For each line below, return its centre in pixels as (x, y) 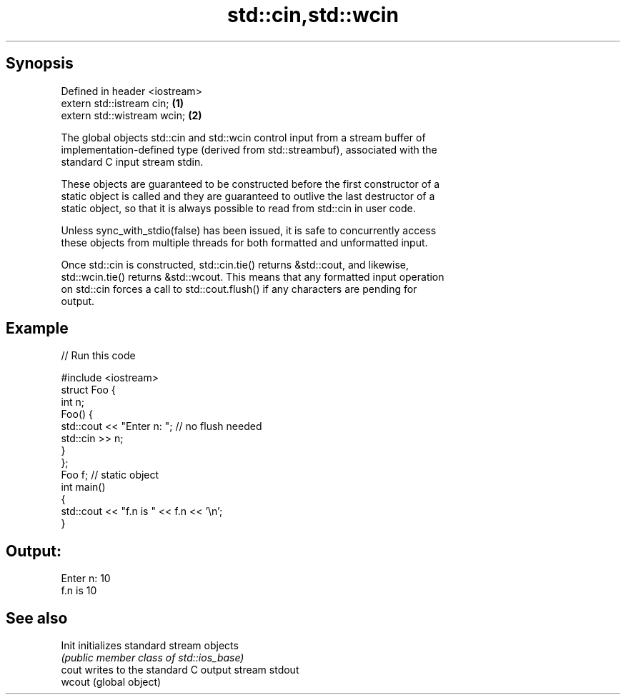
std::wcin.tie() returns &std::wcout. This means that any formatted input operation (253, 276)
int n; (73, 402)
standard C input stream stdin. (132, 161)
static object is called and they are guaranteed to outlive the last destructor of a (248, 196)
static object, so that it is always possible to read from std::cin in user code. (238, 208)
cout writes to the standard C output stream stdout (180, 670)
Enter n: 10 (86, 579)
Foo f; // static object (110, 475)
